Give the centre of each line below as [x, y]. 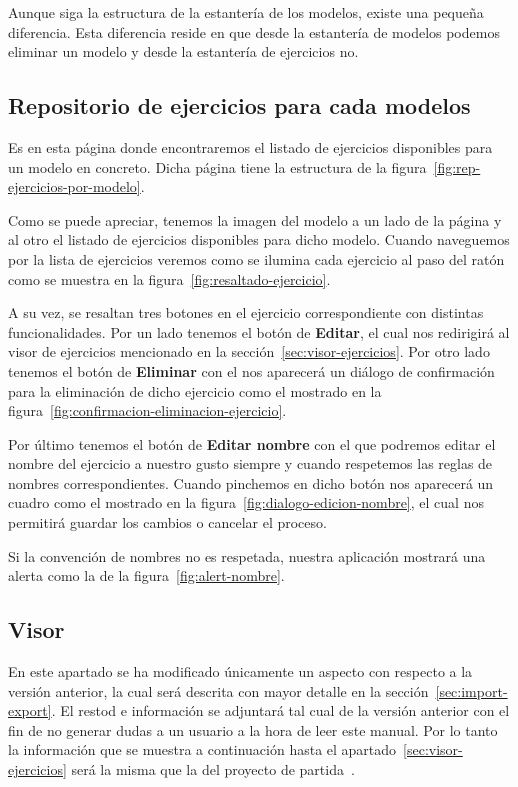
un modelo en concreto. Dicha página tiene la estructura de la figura [217, 166]
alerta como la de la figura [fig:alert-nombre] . [146, 575]
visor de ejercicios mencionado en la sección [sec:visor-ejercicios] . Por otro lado [249, 351]
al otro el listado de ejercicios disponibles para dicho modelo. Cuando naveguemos [259, 239]
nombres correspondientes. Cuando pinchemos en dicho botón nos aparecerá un [251, 482]
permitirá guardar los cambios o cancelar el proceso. [167, 522]
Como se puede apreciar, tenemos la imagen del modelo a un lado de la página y [255, 219]
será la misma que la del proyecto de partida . [213, 769]
